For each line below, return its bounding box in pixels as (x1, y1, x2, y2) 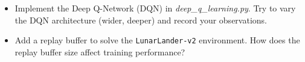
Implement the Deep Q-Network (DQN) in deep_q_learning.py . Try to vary (14, 2, 296, 14)
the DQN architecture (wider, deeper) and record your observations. (14, 13, 267, 26)
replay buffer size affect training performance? (14, 45, 185, 58)
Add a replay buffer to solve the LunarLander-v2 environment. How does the (14, 34, 300, 46)
